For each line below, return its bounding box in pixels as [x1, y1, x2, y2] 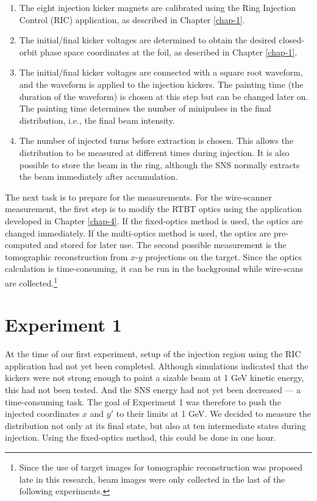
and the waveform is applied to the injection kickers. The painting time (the [19, 77, 304, 90]
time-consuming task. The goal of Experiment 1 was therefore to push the [5, 395, 281, 408]
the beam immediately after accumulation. [19, 170, 178, 183]
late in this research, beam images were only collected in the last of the [19, 472, 285, 485]
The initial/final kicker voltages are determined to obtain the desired [19, 34, 276, 46]
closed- [279, 34, 304, 46]
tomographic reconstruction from [5, 250, 128, 263]
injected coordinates [5, 407, 80, 420]
